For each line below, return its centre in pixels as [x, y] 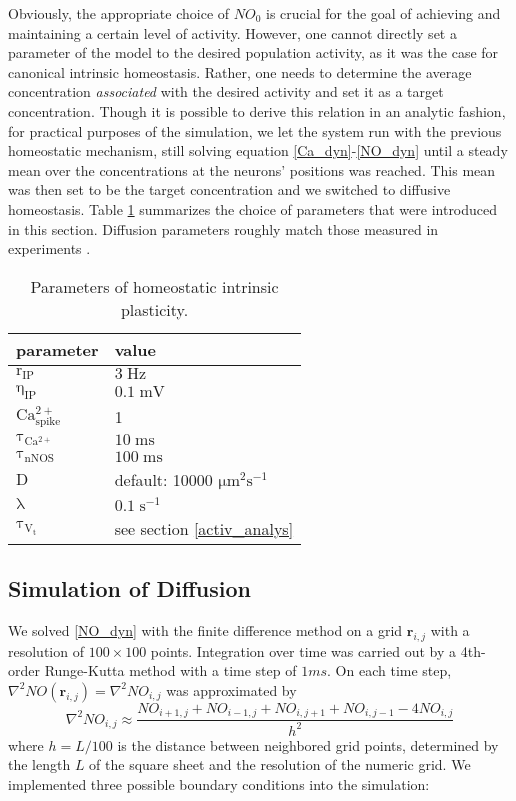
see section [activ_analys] [204, 528]
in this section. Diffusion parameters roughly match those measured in [223, 228]
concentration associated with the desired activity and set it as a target [226, 91]
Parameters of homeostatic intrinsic [154, 286]
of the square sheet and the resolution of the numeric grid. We [280, 764]
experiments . [49, 248]
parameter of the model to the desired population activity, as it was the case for [253, 52]
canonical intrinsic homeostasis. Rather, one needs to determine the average [240, 71]
